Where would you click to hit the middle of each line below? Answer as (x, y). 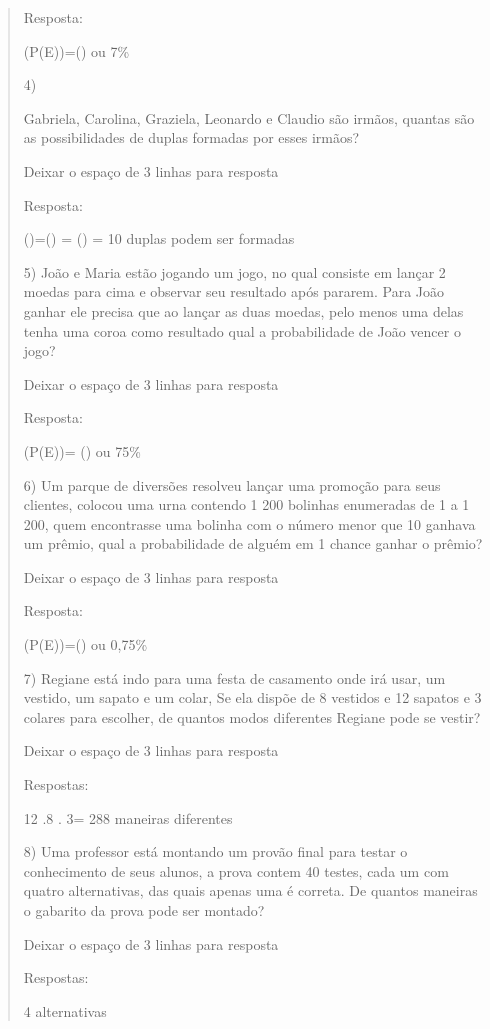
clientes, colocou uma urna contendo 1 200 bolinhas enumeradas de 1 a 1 (246, 504)
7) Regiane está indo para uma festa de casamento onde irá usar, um (234, 677)
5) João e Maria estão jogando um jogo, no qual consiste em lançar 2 (234, 271)
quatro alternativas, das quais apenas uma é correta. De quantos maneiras (250, 890)
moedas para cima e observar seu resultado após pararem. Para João (234, 291)
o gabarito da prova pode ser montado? (144, 910)
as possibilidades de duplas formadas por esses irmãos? (191, 137)
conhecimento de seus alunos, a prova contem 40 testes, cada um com (236, 870)
